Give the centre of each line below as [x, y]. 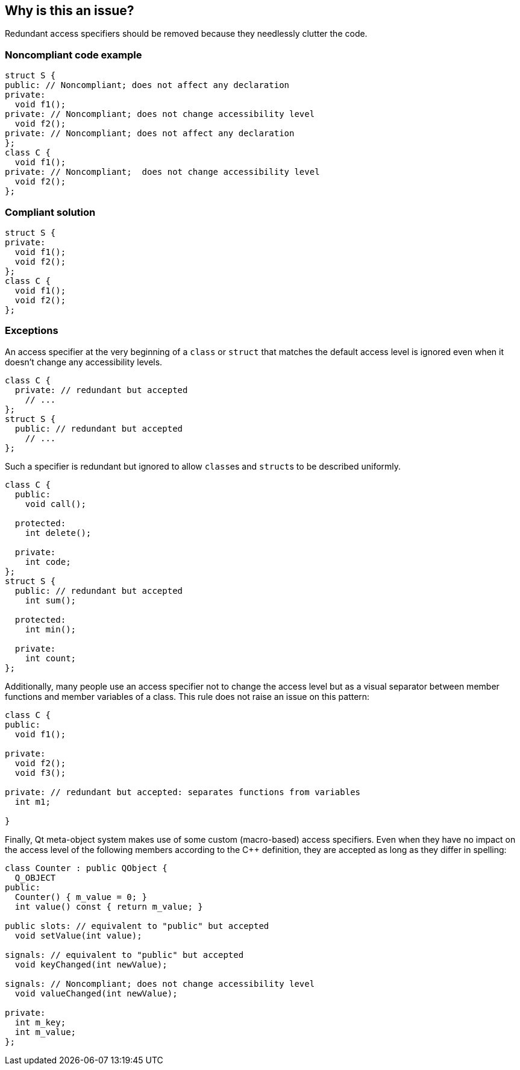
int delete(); [58, 533]
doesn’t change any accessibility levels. [84, 362]
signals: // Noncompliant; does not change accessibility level [160, 983]
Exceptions [32, 331]
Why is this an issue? [70, 11]
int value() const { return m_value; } [109, 906]
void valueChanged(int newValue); [96, 993]
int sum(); [51, 600]
